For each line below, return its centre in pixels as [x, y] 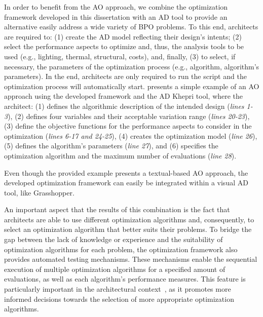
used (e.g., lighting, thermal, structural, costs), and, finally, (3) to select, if [120, 56]
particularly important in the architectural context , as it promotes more [118, 289]
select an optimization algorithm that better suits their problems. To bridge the [128, 229]
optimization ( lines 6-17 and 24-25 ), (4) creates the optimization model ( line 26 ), [131, 135]
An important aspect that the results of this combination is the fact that [117, 209]
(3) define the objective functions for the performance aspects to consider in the [128, 126]
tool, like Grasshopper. [39, 192]
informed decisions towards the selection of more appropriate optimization [119, 299]
